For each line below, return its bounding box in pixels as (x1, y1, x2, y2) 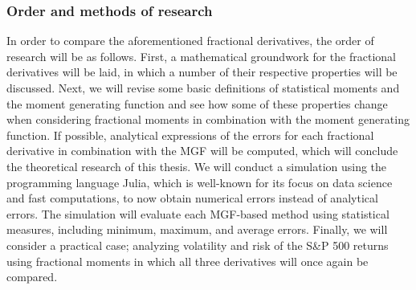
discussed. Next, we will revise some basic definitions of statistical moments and (6, 80, 400, 96)
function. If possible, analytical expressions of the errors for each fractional (6, 126, 374, 143)
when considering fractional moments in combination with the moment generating (6, 111, 410, 128)
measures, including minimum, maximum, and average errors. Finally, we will (6, 221, 388, 238)
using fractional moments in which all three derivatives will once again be (6, 252, 369, 269)
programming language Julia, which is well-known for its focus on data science (6, 174, 393, 190)
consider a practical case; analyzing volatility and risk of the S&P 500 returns (6, 236, 389, 253)
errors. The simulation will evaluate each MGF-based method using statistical (6, 205, 389, 222)
